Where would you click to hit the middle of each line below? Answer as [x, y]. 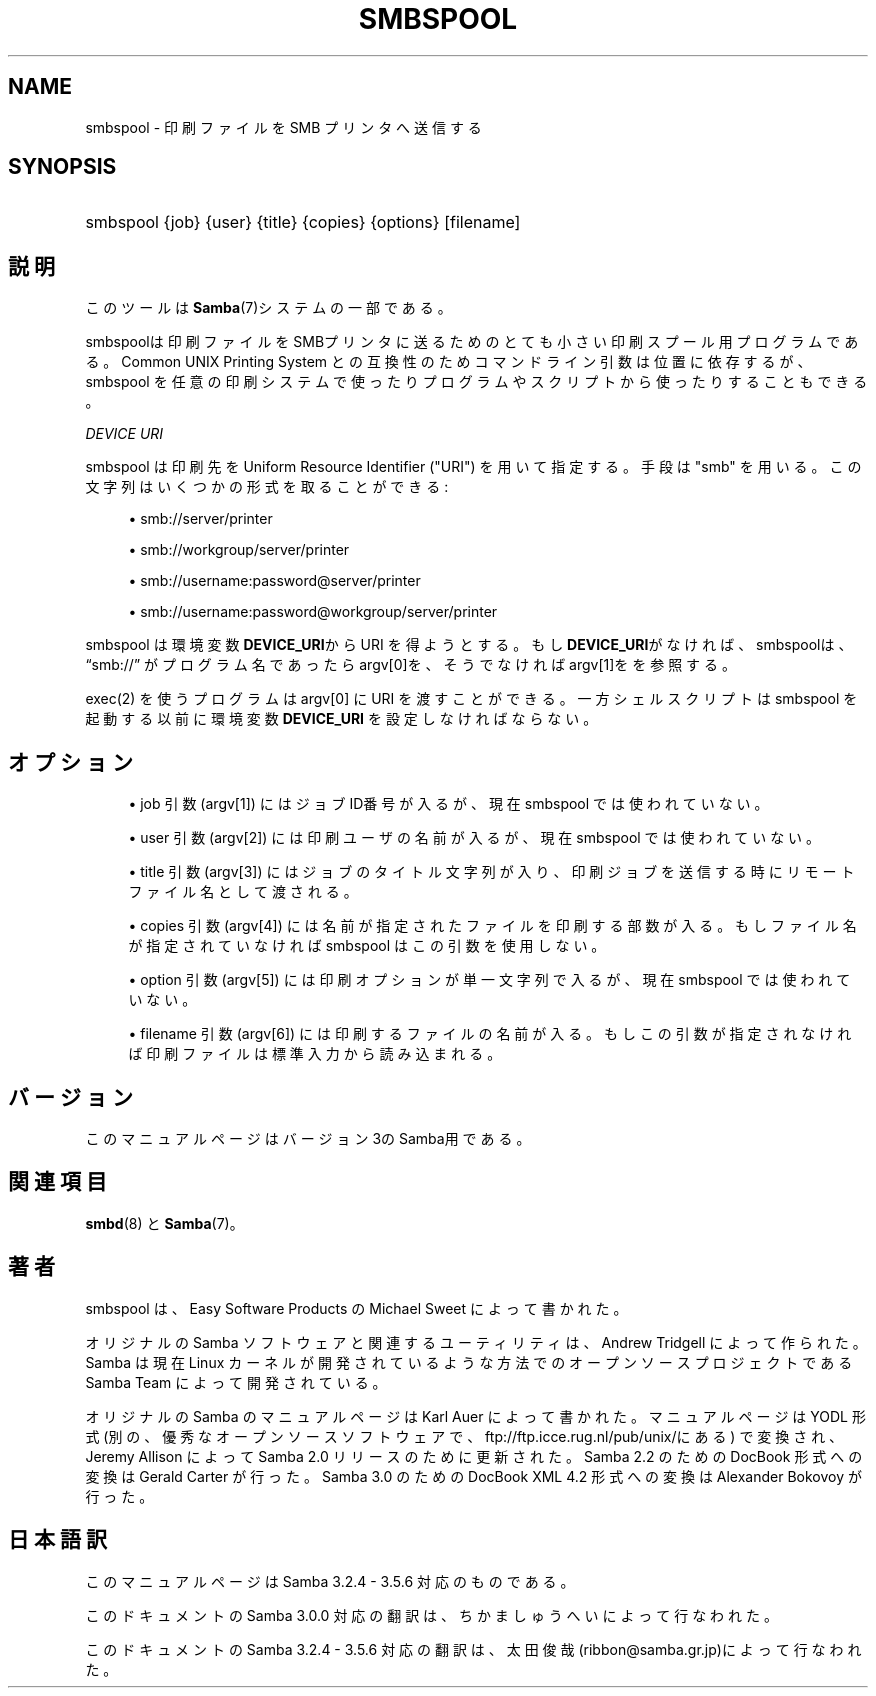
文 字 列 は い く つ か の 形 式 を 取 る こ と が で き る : [267, 487]
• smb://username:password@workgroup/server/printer [313, 612]
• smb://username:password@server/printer [274, 581]
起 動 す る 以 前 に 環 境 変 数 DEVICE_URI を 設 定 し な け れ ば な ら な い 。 [341, 719]
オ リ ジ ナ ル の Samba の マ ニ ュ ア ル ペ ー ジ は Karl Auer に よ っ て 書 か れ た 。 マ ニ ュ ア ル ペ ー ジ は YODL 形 [475, 1416]
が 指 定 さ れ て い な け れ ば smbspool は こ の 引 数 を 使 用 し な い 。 [367, 946]
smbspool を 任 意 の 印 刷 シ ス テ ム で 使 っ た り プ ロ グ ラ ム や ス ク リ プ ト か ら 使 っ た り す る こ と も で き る [476, 382]
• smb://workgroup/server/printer [239, 550]
